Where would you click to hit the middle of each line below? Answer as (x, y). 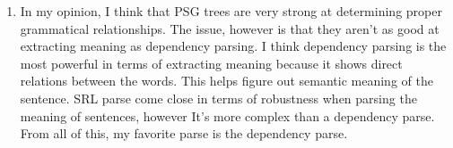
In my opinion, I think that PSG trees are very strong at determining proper (231, 11)
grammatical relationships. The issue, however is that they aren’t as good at (230, 28)
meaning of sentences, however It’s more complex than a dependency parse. (227, 115)
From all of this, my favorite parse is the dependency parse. (184, 133)
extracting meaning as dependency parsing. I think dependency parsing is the (233, 46)
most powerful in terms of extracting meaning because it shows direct (211, 63)
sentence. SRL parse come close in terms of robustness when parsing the (218, 98)
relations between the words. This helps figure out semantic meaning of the (226, 81)
